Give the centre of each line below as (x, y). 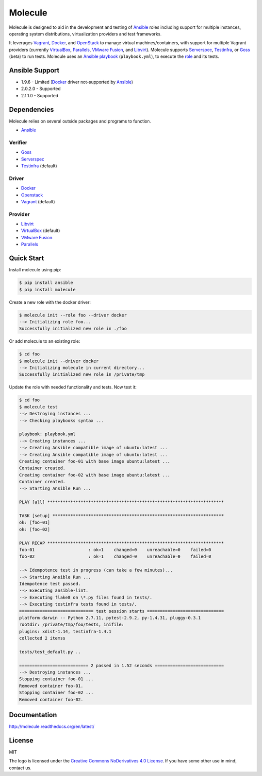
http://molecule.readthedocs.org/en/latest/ (52, 726)
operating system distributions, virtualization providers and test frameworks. (85, 34)
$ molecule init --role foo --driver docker (73, 315)
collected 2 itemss (42, 638)
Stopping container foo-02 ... (57, 693)
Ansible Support (34, 70)
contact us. (20, 768)
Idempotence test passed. (50, 584)
